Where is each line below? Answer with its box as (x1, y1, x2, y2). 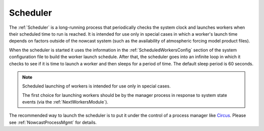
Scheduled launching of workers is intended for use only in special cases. (22, 83, 171, 89)
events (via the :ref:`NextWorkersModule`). (22, 99, 109, 105)
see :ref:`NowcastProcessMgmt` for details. (9, 119, 97, 125)
